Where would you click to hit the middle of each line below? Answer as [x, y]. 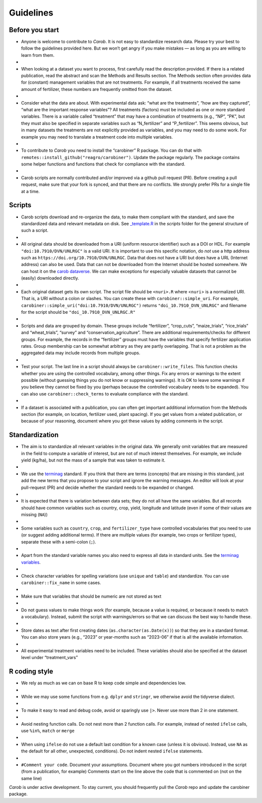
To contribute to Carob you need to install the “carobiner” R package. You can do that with [111, 150]
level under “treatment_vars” [49, 658]
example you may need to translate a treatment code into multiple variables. [97, 137]
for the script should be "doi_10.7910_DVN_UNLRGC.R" [78, 312]
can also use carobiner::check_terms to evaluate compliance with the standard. [105, 393]
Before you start [34, 30]
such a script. [35, 231]
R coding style [31, 671]
